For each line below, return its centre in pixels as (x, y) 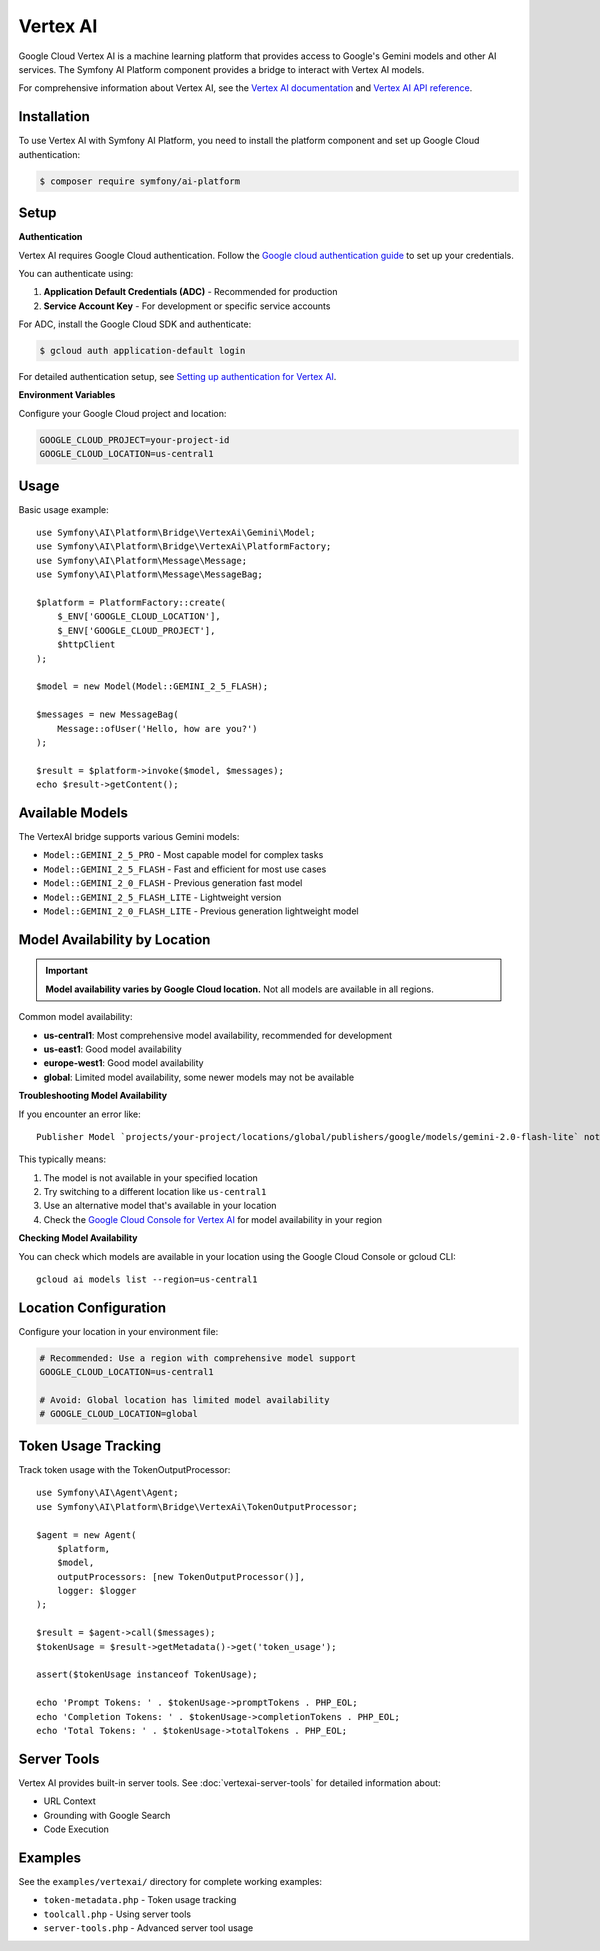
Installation (54, 116)
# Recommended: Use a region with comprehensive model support (198, 1358)
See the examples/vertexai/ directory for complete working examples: (170, 1881)
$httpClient (86, 644)
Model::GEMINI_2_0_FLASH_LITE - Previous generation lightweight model (201, 911)
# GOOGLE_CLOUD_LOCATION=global (119, 1414)
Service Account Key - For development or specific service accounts (187, 306)
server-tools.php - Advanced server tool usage (148, 1928)
